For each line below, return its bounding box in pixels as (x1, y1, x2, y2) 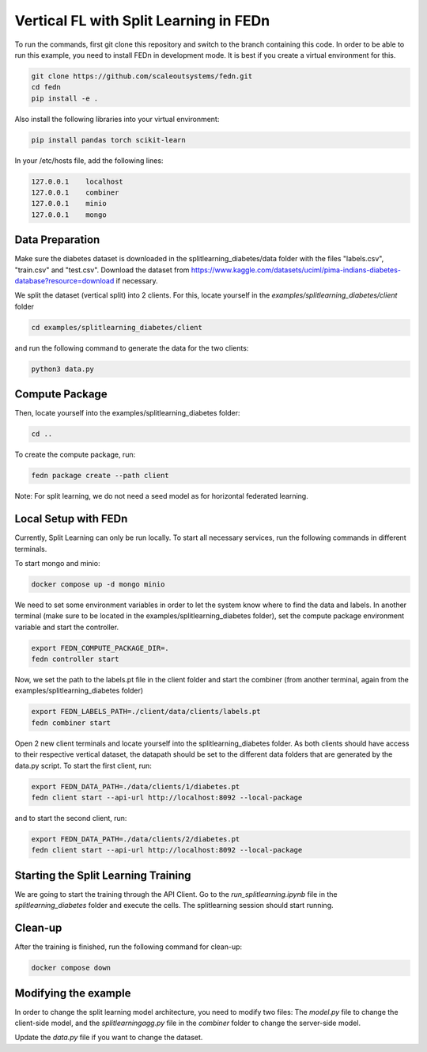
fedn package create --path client (31, 471, 169, 480)
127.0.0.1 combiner (31, 188, 119, 197)
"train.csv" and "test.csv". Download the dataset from (14, 265, 190, 275)
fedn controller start (31, 655, 119, 664)
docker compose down (31, 963, 111, 973)
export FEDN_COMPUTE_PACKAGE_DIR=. (31, 644, 169, 652)
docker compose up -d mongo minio (31, 579, 165, 589)
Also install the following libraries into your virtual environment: (14, 114, 220, 123)
